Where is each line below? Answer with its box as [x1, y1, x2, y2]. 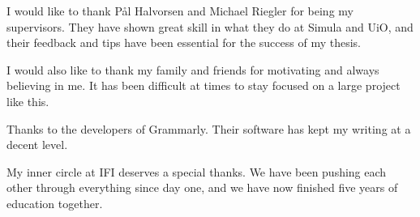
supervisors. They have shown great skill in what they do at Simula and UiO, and [6, 18, 414, 35]
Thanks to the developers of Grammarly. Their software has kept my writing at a [6, 120, 411, 137]
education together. [6, 194, 103, 211]
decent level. [6, 136, 68, 153]
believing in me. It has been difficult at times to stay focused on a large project [6, 77, 401, 94]
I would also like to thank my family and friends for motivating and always [6, 61, 379, 78]
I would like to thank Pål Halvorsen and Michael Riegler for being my [6, 2, 354, 19]
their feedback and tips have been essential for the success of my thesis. [6, 34, 361, 51]
